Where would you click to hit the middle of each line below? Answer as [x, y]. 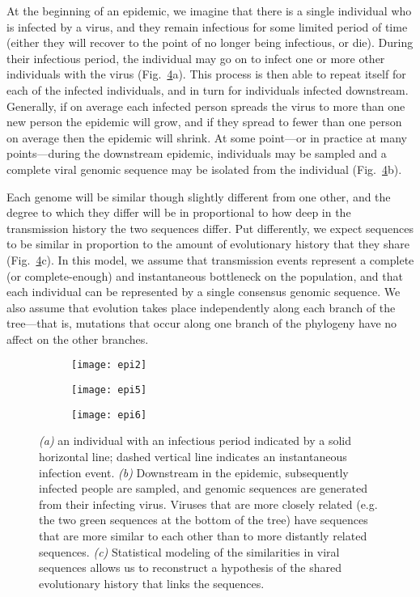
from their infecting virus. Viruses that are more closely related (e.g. [208, 504]
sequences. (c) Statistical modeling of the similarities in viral [189, 551]
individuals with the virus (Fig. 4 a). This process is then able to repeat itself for [206, 74]
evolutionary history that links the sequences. [152, 583]
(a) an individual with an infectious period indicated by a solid [195, 440]
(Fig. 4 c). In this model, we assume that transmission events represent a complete [210, 259]
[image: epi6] [109, 415]
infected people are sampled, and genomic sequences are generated [203, 488]
